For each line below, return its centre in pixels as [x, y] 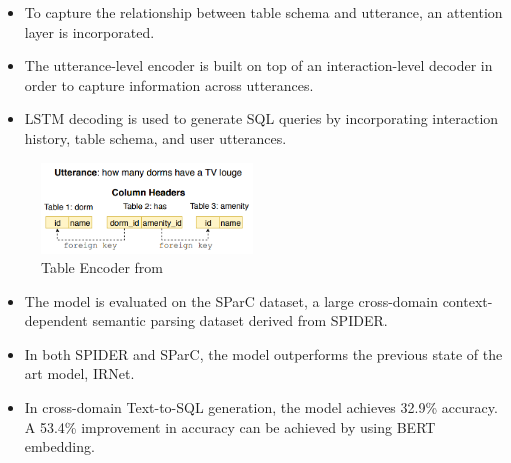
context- [467, 300]
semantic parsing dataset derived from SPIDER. [240, 320]
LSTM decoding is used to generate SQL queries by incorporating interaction [261, 118]
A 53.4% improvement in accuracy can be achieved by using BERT [230, 426]
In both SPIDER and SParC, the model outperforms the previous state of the [263, 353]
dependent [56, 320]
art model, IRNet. [79, 373]
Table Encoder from [102, 267]
